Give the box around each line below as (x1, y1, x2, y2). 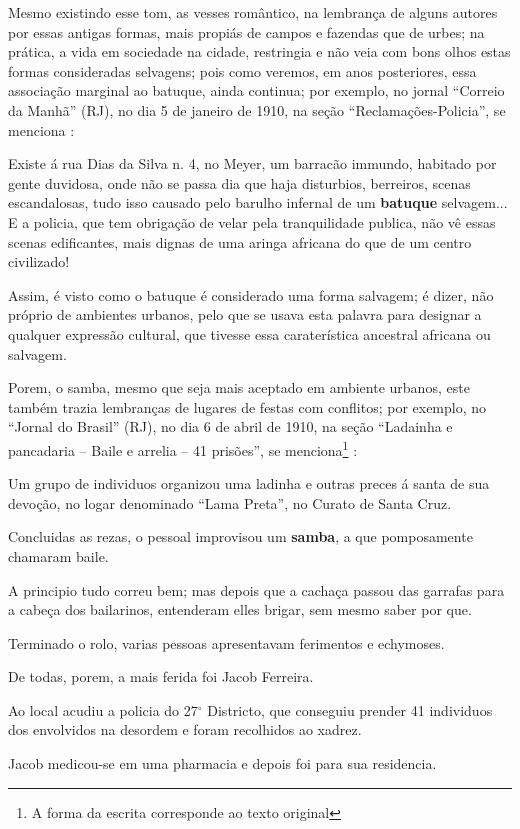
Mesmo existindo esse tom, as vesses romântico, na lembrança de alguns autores (8, 2, 498, 22)
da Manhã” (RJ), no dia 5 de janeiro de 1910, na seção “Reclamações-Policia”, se (8, 99, 506, 120)
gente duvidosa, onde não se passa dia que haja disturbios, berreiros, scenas (8, 172, 471, 193)
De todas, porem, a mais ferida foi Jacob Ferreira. (8, 666, 314, 687)
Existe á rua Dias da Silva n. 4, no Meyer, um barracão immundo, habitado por (8, 153, 497, 174)
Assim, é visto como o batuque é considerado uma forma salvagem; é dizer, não (8, 284, 494, 305)
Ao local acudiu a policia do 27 (8, 699, 198, 720)
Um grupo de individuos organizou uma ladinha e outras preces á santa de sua (8, 473, 490, 494)
